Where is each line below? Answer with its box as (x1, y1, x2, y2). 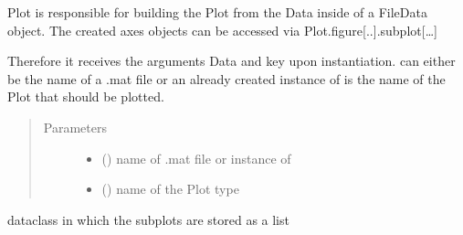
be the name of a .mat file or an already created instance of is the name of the (7, 69, 446, 88)
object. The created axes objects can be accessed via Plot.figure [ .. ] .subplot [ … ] (7, 20, 437, 39)
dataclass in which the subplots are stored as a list (7, 209, 289, 229)
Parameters (43, 117, 107, 136)
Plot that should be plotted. (7, 87, 164, 106)
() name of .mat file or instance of (101, 148, 291, 167)
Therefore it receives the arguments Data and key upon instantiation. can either (7, 51, 456, 70)
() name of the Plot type (101, 179, 239, 198)
